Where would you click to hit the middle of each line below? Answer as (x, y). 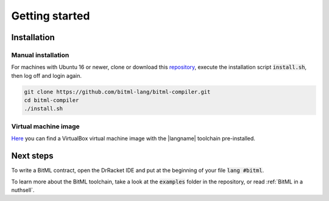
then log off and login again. (47, 75)
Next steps (32, 156)
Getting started (51, 16)
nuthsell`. (23, 190)
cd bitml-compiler (51, 101)
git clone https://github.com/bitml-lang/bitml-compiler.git (117, 92)
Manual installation (40, 55)
